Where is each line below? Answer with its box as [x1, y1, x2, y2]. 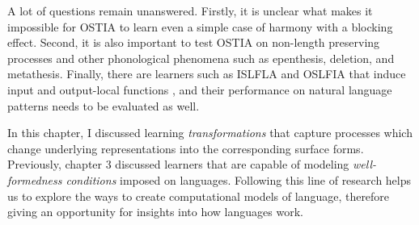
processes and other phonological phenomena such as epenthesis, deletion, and [7, 49, 395, 66]
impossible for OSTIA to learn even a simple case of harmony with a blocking [7, 18, 393, 35]
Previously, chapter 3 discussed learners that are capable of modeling [7, 156, 349, 173]
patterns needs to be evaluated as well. [7, 97, 200, 114]
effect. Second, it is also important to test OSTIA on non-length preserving [7, 34, 380, 51]
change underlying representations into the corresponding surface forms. [7, 140, 364, 156]
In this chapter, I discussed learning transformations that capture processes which [7, 124, 413, 141]
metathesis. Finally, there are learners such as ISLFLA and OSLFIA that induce [7, 65, 406, 82]
